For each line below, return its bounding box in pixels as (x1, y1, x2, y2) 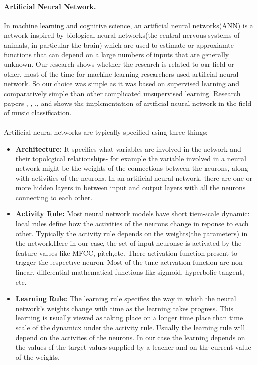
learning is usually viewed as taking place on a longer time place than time (15, 313, 243, 323)
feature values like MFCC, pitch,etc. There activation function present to (15, 247, 238, 258)
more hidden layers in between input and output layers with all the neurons (15, 182, 246, 193)
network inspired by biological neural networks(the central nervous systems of (4, 30, 240, 40)
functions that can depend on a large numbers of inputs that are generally (4, 49, 229, 59)
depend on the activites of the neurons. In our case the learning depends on (15, 332, 245, 342)
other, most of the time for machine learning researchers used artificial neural (4, 68, 239, 79)
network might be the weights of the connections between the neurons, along (15, 163, 248, 173)
